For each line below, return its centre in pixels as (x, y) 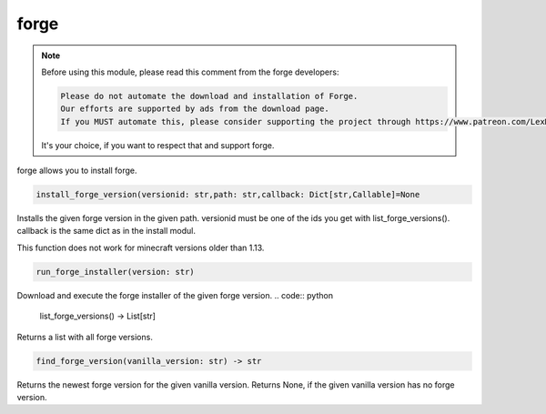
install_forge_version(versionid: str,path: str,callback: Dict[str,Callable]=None (228, 195)
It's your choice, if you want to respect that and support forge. (158, 145)
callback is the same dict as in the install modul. (106, 231)
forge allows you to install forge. (77, 171)
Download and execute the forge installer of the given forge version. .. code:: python (175, 295)
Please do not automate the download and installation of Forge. (209, 96)
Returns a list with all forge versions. (85, 337)
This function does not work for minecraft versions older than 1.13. (141, 247)
